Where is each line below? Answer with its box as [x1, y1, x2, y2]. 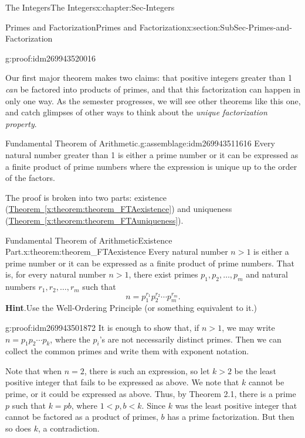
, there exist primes [128, 268, 198, 280]
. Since [141, 399, 166, 411]
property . [5, 117, 37, 129]
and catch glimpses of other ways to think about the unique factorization [5, 106, 267, 118]
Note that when [5, 364, 62, 377]
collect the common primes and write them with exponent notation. [5, 345, 249, 357]
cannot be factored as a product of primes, [5, 410, 158, 423]
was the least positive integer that [175, 399, 297, 411]
